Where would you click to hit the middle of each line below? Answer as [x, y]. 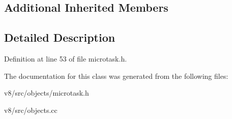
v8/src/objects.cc [31, 110]
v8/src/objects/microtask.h [47, 93]
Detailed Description [60, 37]
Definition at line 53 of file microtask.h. [66, 58]
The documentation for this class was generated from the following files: [116, 76]
